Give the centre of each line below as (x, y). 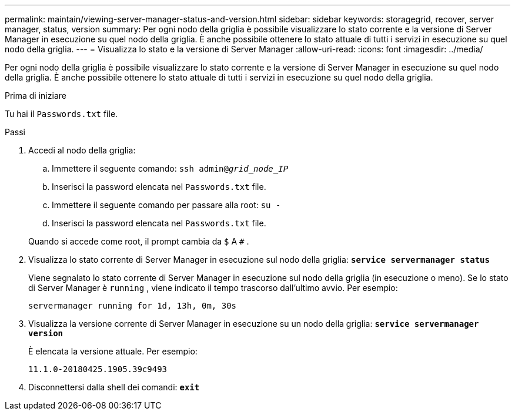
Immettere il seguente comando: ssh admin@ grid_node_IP (170, 168)
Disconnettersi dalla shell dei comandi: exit (114, 387)
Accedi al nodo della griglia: (82, 150)
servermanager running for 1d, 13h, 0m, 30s (133, 306)
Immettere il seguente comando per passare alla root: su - (166, 205)
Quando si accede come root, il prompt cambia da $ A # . (139, 241)
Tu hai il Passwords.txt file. (61, 114)
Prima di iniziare (36, 96)
